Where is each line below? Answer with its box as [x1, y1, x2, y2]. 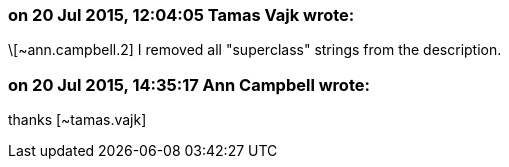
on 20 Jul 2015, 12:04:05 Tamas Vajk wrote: [8, 5, 355, 25]
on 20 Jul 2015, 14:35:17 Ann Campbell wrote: [8, 74, 370, 95]
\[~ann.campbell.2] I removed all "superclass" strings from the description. [8, 41, 502, 59]
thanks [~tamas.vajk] [8, 111, 147, 129]
